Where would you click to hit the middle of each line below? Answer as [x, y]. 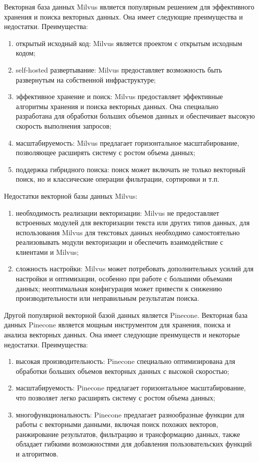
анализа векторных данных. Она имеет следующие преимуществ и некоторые [122, 335]
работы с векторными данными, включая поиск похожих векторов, [117, 424]
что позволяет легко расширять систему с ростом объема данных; [116, 397]
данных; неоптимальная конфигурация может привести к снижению [119, 288]
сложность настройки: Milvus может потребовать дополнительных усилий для [134, 269]
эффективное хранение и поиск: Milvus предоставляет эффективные [119, 96]
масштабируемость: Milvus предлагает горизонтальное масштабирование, [128, 142]
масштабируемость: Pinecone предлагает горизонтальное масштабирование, [131, 388]
